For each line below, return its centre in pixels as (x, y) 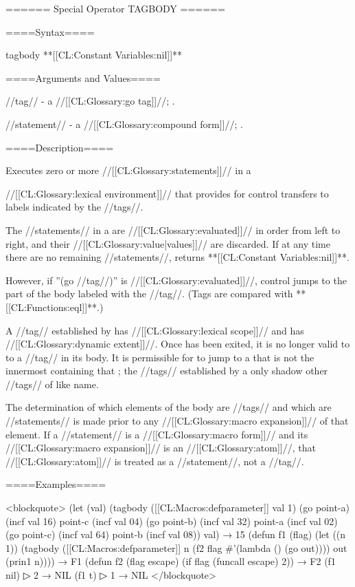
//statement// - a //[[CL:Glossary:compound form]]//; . (124, 124)
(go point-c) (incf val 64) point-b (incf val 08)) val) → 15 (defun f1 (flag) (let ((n (176, 534)
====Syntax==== (50, 31)
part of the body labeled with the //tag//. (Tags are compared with (149, 293)
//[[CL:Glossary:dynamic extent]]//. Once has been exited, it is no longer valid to (178, 344)
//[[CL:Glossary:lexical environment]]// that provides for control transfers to (167, 193)
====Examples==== (56, 484)
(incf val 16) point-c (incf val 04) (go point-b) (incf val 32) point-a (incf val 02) (172, 521)
